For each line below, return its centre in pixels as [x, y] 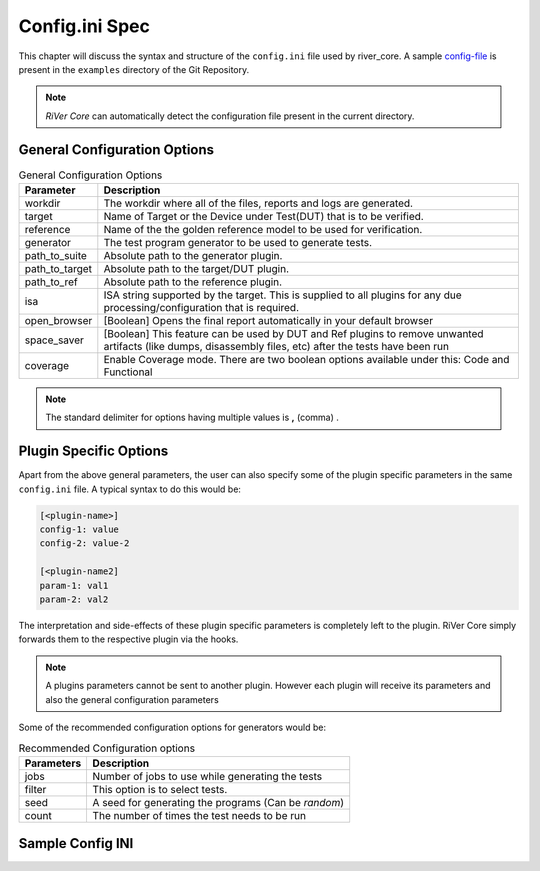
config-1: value [79, 529]
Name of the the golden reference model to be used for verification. [263, 229]
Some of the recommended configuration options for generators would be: [172, 727]
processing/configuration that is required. [201, 307]
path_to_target [58, 268]
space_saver [54, 340]
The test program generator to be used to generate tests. [238, 242]
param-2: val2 [74, 599]
